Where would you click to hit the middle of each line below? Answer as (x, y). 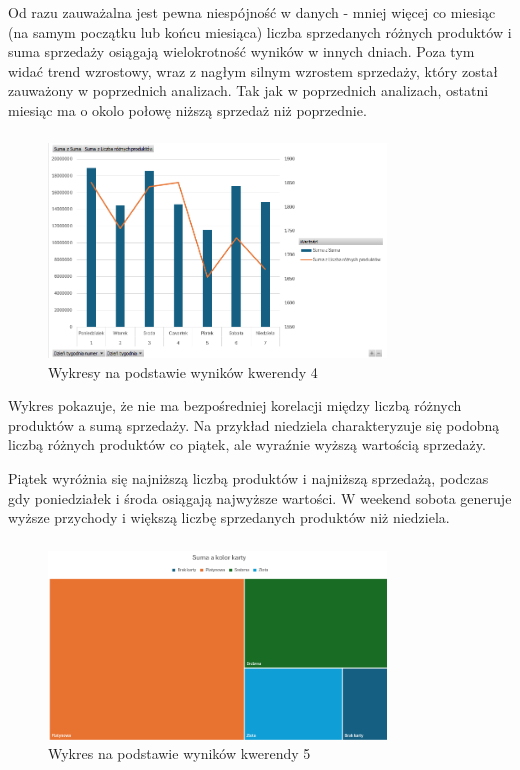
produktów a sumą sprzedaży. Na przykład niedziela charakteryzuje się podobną (254, 424)
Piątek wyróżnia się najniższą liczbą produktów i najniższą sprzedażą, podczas (248, 477)
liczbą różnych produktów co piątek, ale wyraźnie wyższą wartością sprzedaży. (247, 444)
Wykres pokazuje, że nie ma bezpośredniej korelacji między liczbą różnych (235, 405)
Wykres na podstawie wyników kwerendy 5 (179, 753)
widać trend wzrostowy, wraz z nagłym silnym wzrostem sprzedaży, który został (253, 70)
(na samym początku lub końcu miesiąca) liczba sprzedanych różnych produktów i (260, 31)
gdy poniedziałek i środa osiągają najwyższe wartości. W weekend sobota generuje (260, 497)
